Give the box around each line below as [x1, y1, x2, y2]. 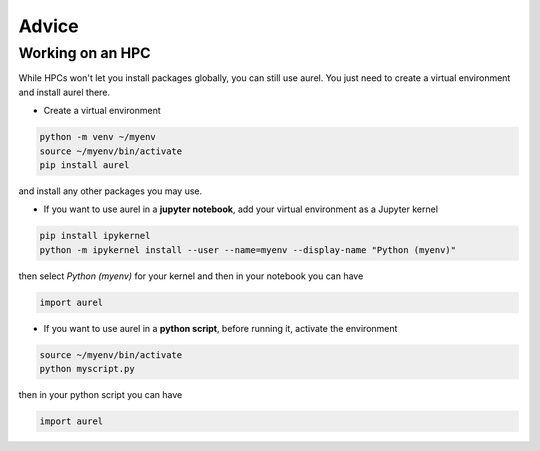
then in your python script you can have [18, 389, 183, 400]
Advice [18, 15, 79, 37]
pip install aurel [39, 159, 130, 170]
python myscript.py [39, 363, 135, 375]
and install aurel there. [18, 86, 110, 98]
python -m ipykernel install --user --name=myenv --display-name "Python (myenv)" [39, 244, 457, 255]
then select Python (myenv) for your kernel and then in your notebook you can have [18, 270, 364, 282]
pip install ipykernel [39, 230, 151, 242]
